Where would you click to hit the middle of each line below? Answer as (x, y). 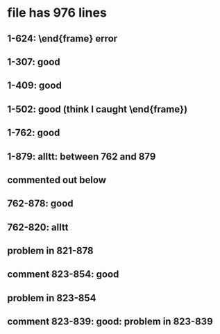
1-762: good (34, 133)
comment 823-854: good (63, 275)
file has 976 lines (57, 13)
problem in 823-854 (52, 298)
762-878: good (41, 204)
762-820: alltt (38, 227)
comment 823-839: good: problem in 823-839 (110, 322)
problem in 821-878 (50, 251)
